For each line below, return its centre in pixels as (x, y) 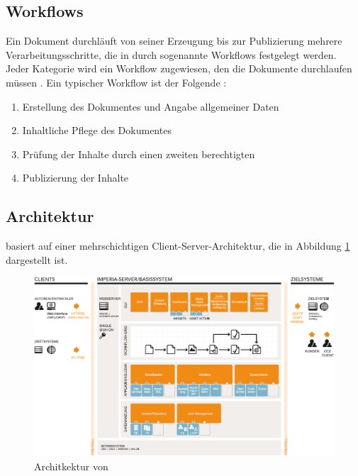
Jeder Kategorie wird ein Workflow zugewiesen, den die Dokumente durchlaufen (179, 68)
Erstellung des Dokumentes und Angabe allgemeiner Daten (151, 106)
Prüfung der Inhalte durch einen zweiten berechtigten (139, 154)
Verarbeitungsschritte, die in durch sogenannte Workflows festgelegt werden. (171, 54)
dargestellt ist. (37, 259)
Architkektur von (71, 466)
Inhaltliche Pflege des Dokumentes (97, 130)
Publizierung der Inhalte (75, 178)
